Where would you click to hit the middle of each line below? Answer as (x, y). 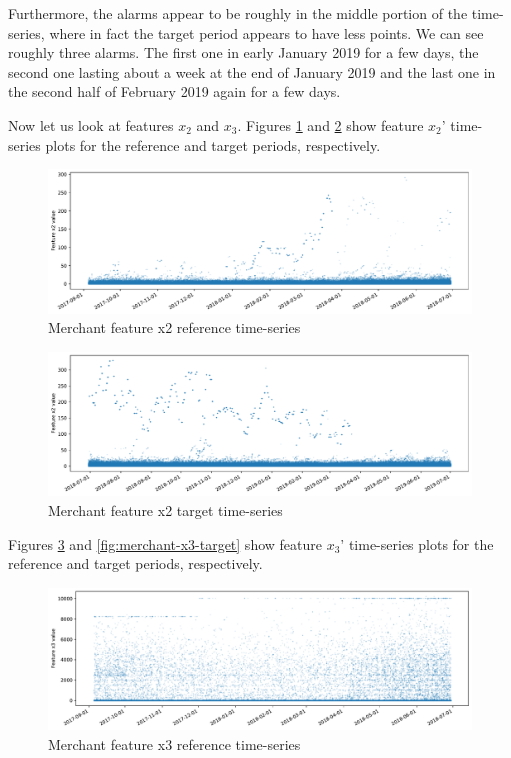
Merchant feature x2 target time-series (165, 509)
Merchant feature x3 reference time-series (174, 743)
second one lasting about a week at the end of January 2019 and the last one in (252, 71)
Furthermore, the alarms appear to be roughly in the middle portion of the (238, 13)
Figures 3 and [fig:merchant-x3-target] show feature (165, 543)
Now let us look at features (91, 124)
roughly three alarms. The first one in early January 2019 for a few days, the (243, 52)
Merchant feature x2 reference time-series (174, 327)
